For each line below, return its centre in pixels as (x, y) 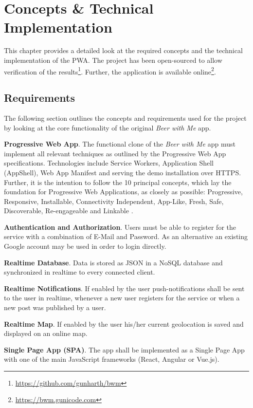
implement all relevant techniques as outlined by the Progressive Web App (115, 153)
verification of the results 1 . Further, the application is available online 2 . (110, 71)
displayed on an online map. (46, 333)
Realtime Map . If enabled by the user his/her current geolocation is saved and (124, 324)
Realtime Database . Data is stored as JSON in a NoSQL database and (113, 262)
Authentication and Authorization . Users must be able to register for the (120, 227)
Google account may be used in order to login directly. (85, 246)
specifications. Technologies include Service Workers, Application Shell (109, 163)
